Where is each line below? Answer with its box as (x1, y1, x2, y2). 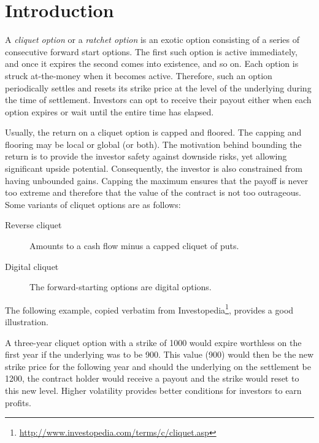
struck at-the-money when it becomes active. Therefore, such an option (5, 69, 272, 82)
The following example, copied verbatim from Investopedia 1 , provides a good (5, 301, 294, 316)
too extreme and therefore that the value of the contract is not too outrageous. (5, 186, 301, 199)
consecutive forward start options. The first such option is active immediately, (5, 45, 298, 58)
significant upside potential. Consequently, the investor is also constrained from (5, 162, 302, 175)
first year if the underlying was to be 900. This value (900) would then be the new (5, 348, 314, 361)
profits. (5, 396, 31, 409)
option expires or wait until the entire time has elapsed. (5, 105, 214, 118)
